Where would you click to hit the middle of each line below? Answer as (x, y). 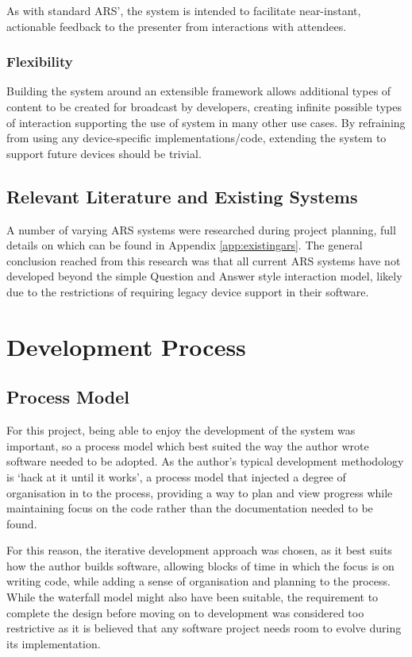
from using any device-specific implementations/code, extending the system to (196, 138)
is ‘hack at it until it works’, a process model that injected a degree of (176, 476)
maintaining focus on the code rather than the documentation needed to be (190, 508)
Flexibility (40, 62)
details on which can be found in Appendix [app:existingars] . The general (185, 245)
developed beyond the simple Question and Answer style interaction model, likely (204, 276)
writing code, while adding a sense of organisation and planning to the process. (198, 581)
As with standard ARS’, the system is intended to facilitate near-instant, (184, 10)
